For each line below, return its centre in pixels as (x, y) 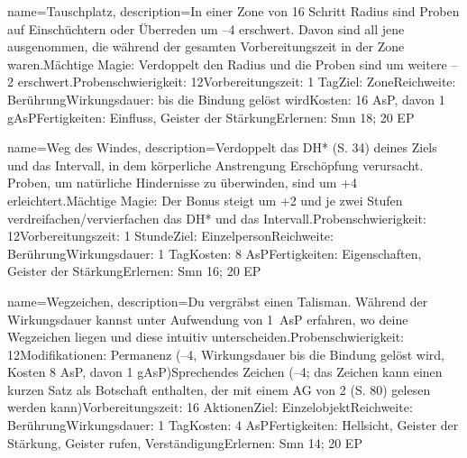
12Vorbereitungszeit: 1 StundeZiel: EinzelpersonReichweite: (170, 236)
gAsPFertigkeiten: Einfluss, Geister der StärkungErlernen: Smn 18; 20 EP (211, 117)
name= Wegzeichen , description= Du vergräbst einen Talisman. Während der (218, 301)
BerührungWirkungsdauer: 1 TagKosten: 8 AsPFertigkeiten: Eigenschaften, (215, 253)
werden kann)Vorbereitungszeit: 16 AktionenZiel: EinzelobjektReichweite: (210, 407)
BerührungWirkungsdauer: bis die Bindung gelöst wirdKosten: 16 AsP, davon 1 (226, 99)
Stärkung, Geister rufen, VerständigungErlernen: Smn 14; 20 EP (185, 442)
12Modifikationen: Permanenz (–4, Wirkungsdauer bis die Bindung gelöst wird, (226, 354)
